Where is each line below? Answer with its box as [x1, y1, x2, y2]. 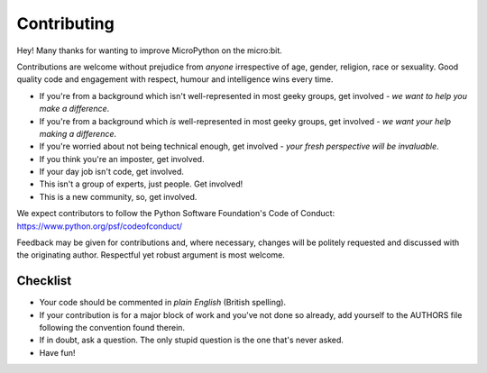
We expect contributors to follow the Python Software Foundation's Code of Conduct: [16, 208, 335, 219]
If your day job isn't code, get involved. [39, 167, 185, 177]
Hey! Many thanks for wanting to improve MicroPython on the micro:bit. [16, 45, 283, 56]
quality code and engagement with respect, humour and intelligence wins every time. [16, 74, 334, 85]
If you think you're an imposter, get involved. [39, 153, 205, 164]
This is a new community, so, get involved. [39, 191, 198, 202]
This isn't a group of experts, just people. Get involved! [39, 178, 243, 189]
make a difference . [39, 104, 110, 114]
